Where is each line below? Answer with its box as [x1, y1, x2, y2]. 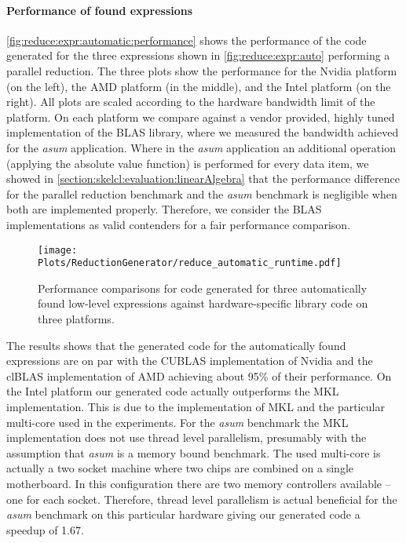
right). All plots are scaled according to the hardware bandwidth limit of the [6, 93, 375, 110]
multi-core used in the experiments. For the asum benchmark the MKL [6, 414, 349, 430]
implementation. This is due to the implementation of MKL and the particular [6, 398, 385, 414]
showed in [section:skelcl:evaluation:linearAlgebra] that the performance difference [6, 170, 400, 187]
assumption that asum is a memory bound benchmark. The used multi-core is [6, 444, 381, 461]
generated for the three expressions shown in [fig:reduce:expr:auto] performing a [6, 47, 390, 64]
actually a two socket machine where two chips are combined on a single [6, 460, 354, 476]
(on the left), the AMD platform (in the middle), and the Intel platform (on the [6, 78, 391, 94]
